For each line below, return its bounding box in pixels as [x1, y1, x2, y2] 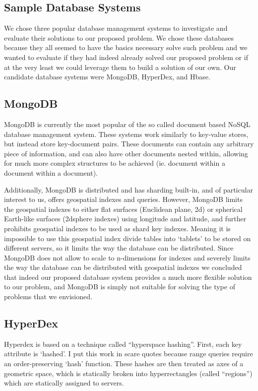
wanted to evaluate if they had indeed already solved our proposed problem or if [4, 52, 248, 62]
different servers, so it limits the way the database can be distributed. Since [4, 243, 234, 253]
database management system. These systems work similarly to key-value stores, [4, 129, 249, 139]
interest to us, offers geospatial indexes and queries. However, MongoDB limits [4, 194, 243, 204]
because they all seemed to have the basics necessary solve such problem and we [4, 42, 248, 53]
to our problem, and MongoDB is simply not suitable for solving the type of [4, 281, 235, 292]
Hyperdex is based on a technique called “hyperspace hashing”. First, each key [4, 338, 242, 349]
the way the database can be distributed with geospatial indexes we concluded [4, 262, 242, 272]
